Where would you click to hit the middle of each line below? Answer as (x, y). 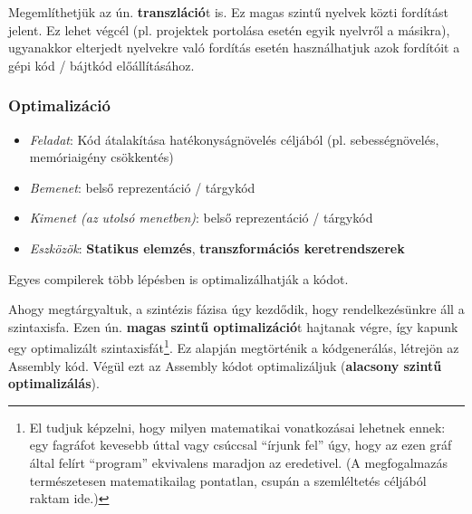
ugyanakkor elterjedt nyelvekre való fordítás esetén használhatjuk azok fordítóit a (234, 48)
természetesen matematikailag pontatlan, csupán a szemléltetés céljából (228, 480)
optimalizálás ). (54, 383)
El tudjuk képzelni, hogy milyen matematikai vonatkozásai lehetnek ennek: (237, 427)
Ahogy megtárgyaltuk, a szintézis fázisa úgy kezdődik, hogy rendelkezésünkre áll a (236, 309)
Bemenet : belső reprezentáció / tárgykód (142, 187)
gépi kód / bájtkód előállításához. (101, 65)
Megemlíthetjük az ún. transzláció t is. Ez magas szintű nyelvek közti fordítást (228, 12)
